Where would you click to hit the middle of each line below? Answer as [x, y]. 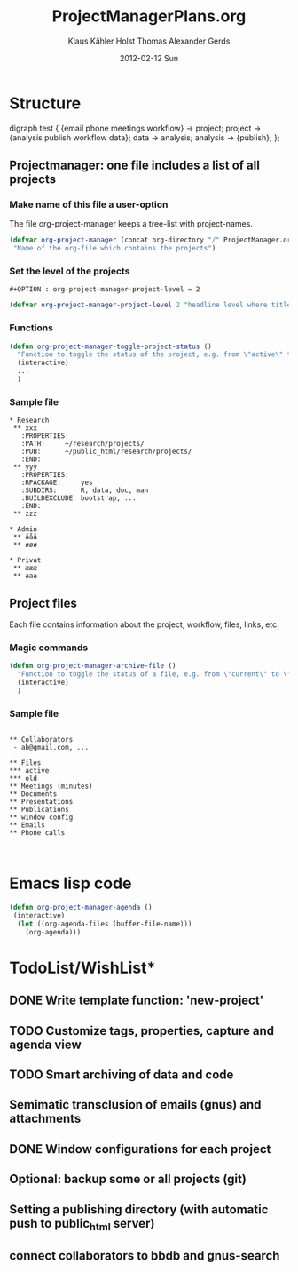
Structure [45, 103]
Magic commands [49, 648]
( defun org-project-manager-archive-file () [93, 666]
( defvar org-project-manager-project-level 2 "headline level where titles [152, 305]
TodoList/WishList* [82, 968]
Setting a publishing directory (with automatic [139, 1209]
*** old [24, 779]
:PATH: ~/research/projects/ [82, 444]
